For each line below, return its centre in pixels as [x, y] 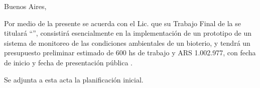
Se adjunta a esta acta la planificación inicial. [74, 79]
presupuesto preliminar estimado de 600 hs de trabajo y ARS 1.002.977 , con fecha [130, 53]
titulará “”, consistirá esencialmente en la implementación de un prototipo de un [128, 33]
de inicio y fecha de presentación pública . [69, 62]
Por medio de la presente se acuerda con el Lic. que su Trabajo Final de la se [122, 23]
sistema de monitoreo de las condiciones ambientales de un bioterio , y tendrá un [127, 42]
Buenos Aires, [25, 6]
